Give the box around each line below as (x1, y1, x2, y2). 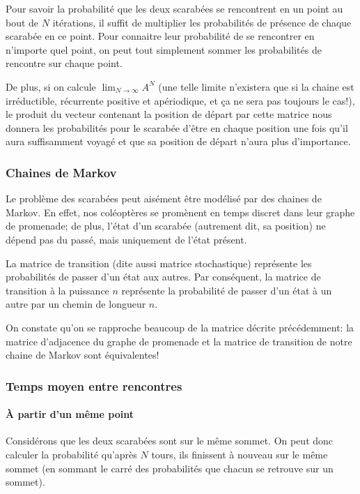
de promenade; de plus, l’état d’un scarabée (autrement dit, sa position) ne (6, 218, 326, 233)
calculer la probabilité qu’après (6, 447, 137, 461)
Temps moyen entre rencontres (6, 377, 182, 394)
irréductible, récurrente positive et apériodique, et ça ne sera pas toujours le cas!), (6, 93, 355, 107)
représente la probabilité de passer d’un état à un (121, 283, 332, 297)
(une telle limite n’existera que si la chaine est (158, 79, 354, 93)
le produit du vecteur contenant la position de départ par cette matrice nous (6, 107, 332, 121)
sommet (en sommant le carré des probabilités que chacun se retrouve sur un (6, 461, 334, 475)
